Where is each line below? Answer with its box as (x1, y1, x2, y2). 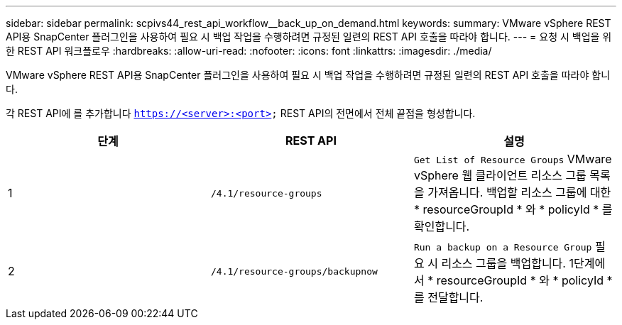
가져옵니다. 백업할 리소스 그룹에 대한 (427, 185, 611, 199)
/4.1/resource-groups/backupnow (210, 265, 378, 277)
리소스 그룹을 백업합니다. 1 (441, 256, 574, 270)
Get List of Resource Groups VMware (413, 152, 612, 166)
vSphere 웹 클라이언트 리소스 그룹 (413, 168, 586, 182)
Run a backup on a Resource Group (413, 242, 592, 253)
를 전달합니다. (413, 290, 484, 304)
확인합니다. (413, 219, 470, 233)
